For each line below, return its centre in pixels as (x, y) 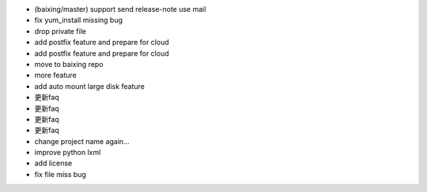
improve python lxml (68, 153)
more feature (55, 76)
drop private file (60, 31)
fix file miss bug (60, 174)
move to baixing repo (69, 64)
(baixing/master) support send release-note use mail (120, 9)
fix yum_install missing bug (78, 20)
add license (53, 163)
